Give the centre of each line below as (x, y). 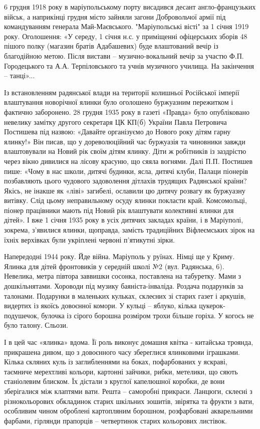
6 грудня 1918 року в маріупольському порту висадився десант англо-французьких (130, 7)
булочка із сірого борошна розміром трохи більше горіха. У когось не (148, 315)
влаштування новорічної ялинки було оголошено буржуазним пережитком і (119, 102)
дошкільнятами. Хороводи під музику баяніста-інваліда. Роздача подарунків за (124, 286)
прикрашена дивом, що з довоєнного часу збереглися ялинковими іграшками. (122, 352)
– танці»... (20, 75)
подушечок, (22, 315)
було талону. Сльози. (36, 325)
